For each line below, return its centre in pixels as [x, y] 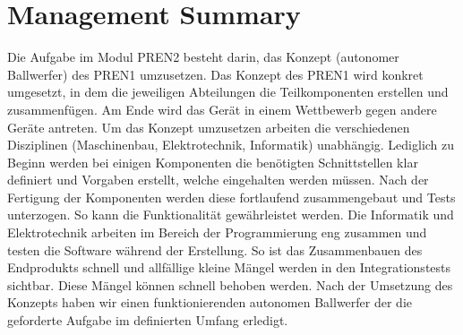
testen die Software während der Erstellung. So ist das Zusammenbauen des [215, 249]
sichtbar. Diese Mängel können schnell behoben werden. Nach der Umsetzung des [230, 284]
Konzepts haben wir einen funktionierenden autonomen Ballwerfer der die [210, 302]
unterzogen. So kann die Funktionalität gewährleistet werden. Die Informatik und [231, 215]
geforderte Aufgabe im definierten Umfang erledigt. [148, 320]
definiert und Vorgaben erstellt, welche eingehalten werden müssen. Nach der [218, 180]
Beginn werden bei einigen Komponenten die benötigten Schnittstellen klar [213, 162]
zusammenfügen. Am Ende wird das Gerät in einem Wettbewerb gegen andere [222, 109]
